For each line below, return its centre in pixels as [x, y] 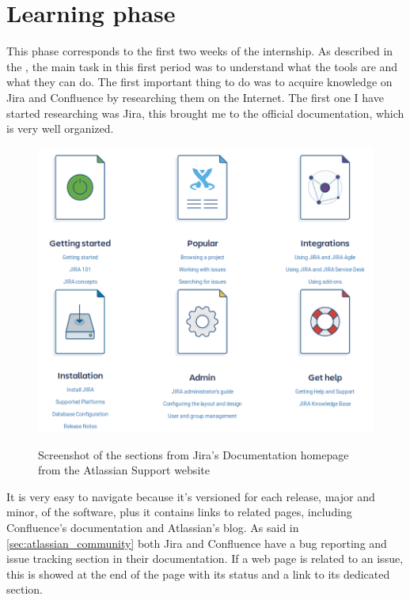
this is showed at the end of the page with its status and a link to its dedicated [198, 574]
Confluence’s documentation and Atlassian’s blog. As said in [153, 527]
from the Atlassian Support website [124, 470]
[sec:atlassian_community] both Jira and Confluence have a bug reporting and [197, 543]
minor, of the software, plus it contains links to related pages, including [179, 512]
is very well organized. [60, 128]
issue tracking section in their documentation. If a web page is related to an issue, [205, 558]
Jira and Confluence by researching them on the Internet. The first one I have [195, 97]
